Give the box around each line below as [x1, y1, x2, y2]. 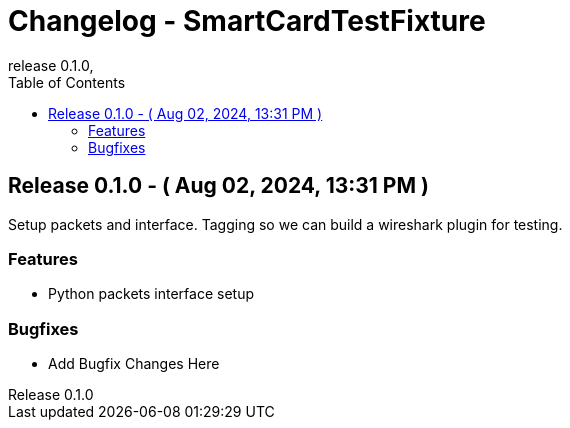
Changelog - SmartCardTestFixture [8, 4, 486, 38]
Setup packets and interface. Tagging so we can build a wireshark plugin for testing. [8, 215, 563, 233]
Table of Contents [8, 73, 126, 91]
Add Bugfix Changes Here [48, 355, 220, 373]
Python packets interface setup [48, 285, 255, 303]
